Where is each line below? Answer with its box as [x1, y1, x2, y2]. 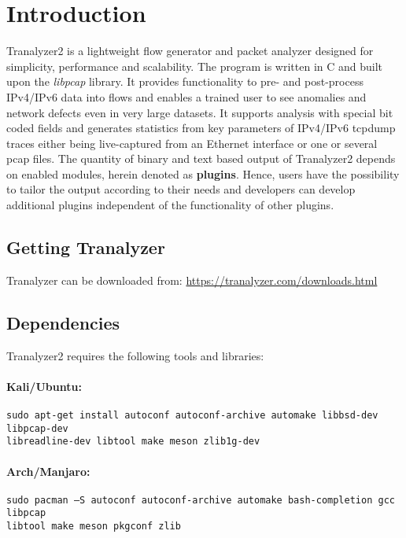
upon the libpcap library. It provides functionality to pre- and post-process [6, 73, 364, 90]
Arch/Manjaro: [6, 462, 90, 479]
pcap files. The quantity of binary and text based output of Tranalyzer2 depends [6, 150, 396, 167]
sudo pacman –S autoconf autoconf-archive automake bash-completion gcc [6, 494, 395, 506]
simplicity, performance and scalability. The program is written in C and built [6, 57, 383, 74]
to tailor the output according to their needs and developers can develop [6, 181, 356, 197]
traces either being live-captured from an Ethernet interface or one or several [6, 134, 378, 151]
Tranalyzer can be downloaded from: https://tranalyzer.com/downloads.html [6, 271, 378, 288]
